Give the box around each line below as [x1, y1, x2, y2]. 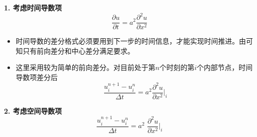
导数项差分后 [15, 71, 58, 82]
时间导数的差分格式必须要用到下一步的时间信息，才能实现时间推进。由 [15, 36, 246, 46]
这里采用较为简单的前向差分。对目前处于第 [15, 62, 155, 72]
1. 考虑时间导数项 [4, 2, 62, 12]
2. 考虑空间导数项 [4, 105, 62, 116]
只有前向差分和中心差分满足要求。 [22, 45, 134, 56]
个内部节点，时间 [197, 62, 253, 72]
